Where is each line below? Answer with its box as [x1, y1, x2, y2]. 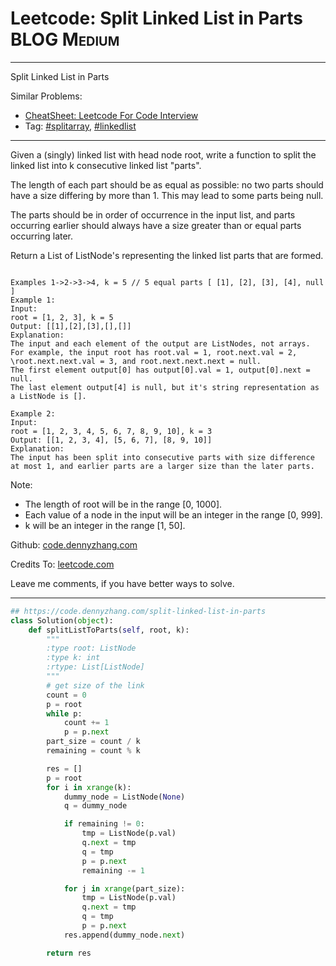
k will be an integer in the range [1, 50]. [24, 519, 186, 531]
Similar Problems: [10, 90, 83, 102]
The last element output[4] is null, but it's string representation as [10, 382, 320, 392]
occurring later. [10, 230, 74, 242]
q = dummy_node [63, 801, 128, 811]
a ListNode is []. [10, 391, 87, 401]
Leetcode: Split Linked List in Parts [10, 7, 303, 30]
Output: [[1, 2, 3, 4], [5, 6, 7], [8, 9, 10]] [10, 435, 213, 445]
